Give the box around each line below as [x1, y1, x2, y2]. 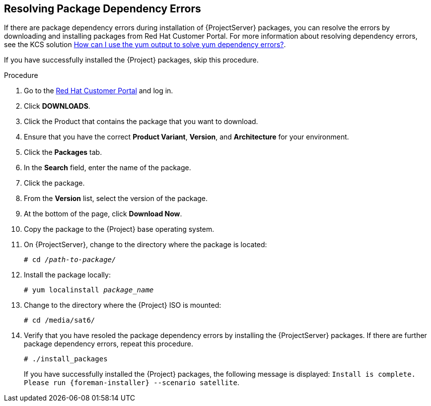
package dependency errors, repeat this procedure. [24, 339, 194, 348]
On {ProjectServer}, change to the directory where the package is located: [24, 240, 267, 249]
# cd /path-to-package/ [24, 256, 116, 264]
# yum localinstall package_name [24, 286, 154, 294]
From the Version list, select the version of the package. [24, 194, 208, 203]
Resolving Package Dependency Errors [4, 2, 201, 15]
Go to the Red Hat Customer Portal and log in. [24, 86, 173, 95]
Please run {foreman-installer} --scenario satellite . [24, 378, 239, 387]
